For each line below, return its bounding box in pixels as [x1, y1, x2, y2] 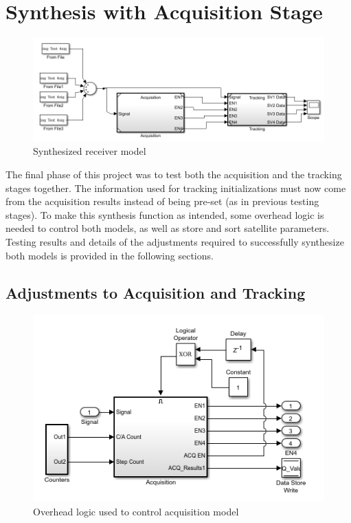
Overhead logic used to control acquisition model [33, 504, 239, 518]
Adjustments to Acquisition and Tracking [5, 281, 306, 303]
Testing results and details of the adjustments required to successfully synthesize [5, 235, 344, 248]
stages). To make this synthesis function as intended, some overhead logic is [5, 207, 324, 222]
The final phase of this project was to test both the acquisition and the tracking [5, 167, 342, 182]
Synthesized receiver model [33, 144, 146, 158]
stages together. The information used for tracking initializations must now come [5, 180, 346, 195]
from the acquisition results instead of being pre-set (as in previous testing [5, 194, 319, 209]
